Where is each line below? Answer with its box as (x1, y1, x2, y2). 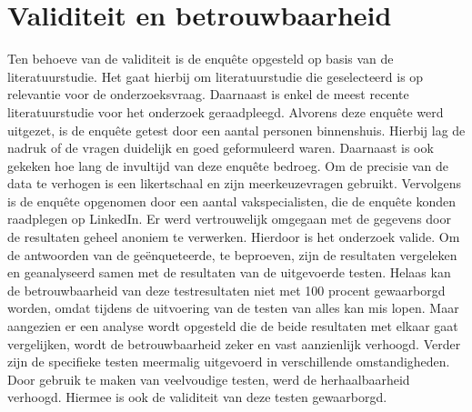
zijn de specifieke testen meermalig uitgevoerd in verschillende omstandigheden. (7, 352, 450, 371)
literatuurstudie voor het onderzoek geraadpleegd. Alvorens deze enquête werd (7, 102, 444, 121)
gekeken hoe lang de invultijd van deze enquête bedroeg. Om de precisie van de (7, 156, 449, 175)
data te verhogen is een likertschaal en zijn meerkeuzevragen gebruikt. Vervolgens (7, 174, 461, 193)
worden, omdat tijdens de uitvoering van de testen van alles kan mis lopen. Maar (7, 298, 459, 317)
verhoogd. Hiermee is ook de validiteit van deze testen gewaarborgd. (7, 387, 387, 407)
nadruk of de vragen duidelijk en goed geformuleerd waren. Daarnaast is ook (7, 138, 434, 157)
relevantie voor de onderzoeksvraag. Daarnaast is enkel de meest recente (7, 85, 409, 104)
